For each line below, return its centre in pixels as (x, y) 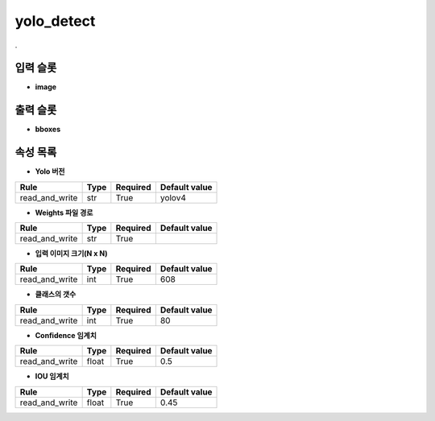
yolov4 (173, 197)
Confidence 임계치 (66, 335)
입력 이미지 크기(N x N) (71, 254)
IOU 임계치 (52, 376)
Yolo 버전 (50, 171)
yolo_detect (55, 21)
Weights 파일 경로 (64, 213)
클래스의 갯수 (56, 295)
